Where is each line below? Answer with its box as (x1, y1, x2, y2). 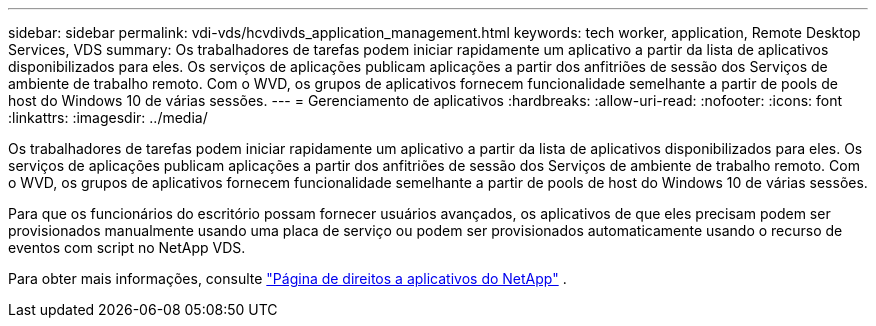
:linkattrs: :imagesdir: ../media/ (8, 109, 208, 126)
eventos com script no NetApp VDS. (8, 239, 246, 256)
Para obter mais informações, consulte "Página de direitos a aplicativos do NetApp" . (8, 270, 567, 287)
